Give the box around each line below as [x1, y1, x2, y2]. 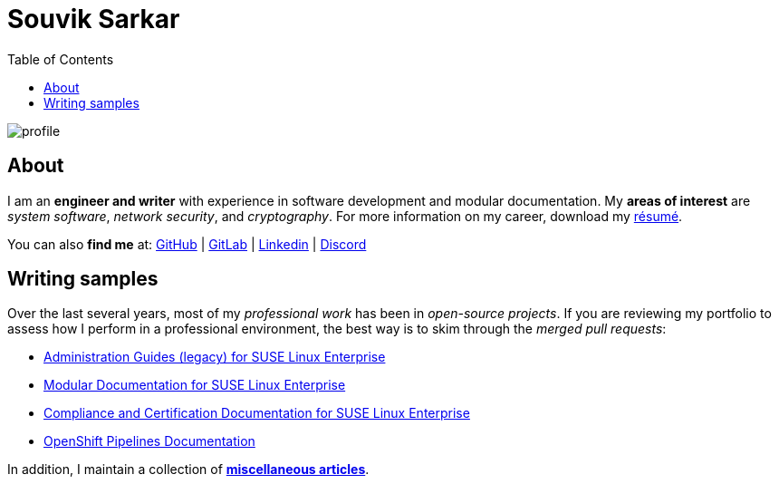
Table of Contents [7, 51, 114, 67]
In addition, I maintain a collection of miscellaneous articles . [7, 461, 370, 478]
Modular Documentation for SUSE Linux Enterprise [43, 377, 346, 393]
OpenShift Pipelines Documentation [43, 433, 255, 450]
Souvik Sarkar [7, 4, 180, 34]
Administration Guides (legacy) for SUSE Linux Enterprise [43, 349, 386, 365]
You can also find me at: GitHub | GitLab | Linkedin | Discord [7, 236, 367, 252]
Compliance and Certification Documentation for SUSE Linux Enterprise [43, 405, 470, 421]
